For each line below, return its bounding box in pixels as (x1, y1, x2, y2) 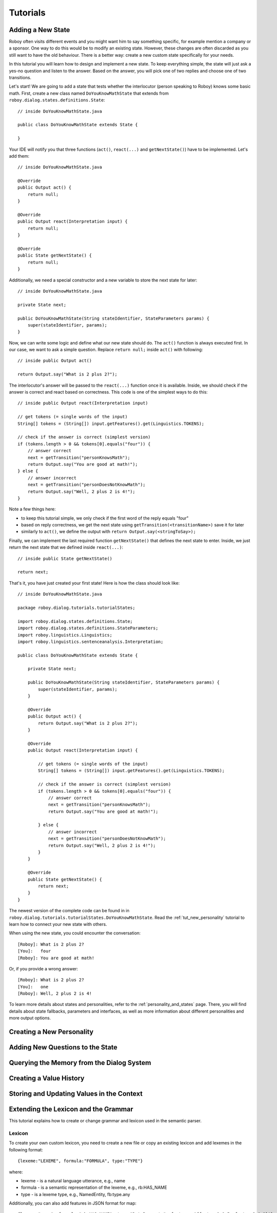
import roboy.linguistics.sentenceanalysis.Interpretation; (17, 639, 163, 644)
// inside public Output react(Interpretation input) (17, 400, 148, 406)
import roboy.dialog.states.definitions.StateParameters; (17, 625, 159, 631)
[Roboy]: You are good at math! (17, 955, 95, 961)
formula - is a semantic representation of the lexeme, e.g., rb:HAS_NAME (21, 1184, 167, 1191)
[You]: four (17, 949, 51, 954)
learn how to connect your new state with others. (9, 921, 107, 927)
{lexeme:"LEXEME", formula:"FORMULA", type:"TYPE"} (17, 1158, 143, 1164)
